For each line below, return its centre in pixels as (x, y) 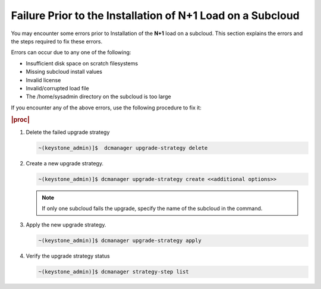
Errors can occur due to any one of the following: (71, 52)
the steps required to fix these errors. (57, 41)
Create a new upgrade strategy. (65, 163)
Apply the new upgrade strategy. (66, 225)
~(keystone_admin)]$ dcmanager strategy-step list (114, 272)
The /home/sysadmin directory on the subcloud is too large (99, 97)
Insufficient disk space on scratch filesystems (82, 63)
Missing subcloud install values (64, 72)
